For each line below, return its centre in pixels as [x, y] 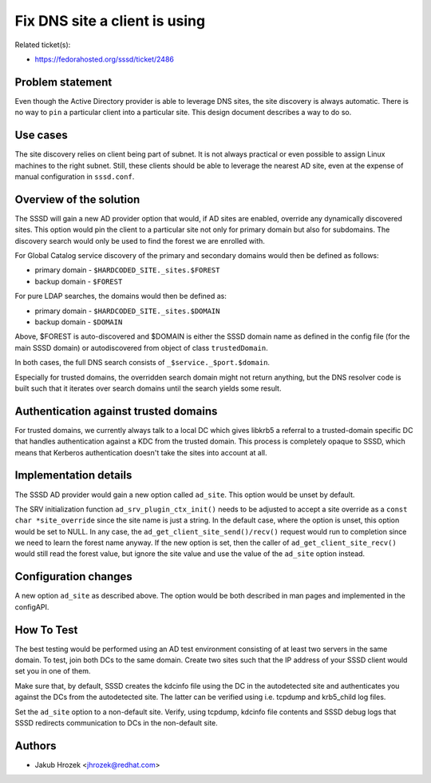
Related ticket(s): [43, 45]
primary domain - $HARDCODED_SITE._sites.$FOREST [127, 270]
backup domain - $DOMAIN [79, 322]
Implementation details [73, 475]
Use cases [41, 135]
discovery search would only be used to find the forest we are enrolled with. [140, 240]
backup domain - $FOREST [79, 281]
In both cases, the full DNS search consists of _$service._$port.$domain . [142, 363]
